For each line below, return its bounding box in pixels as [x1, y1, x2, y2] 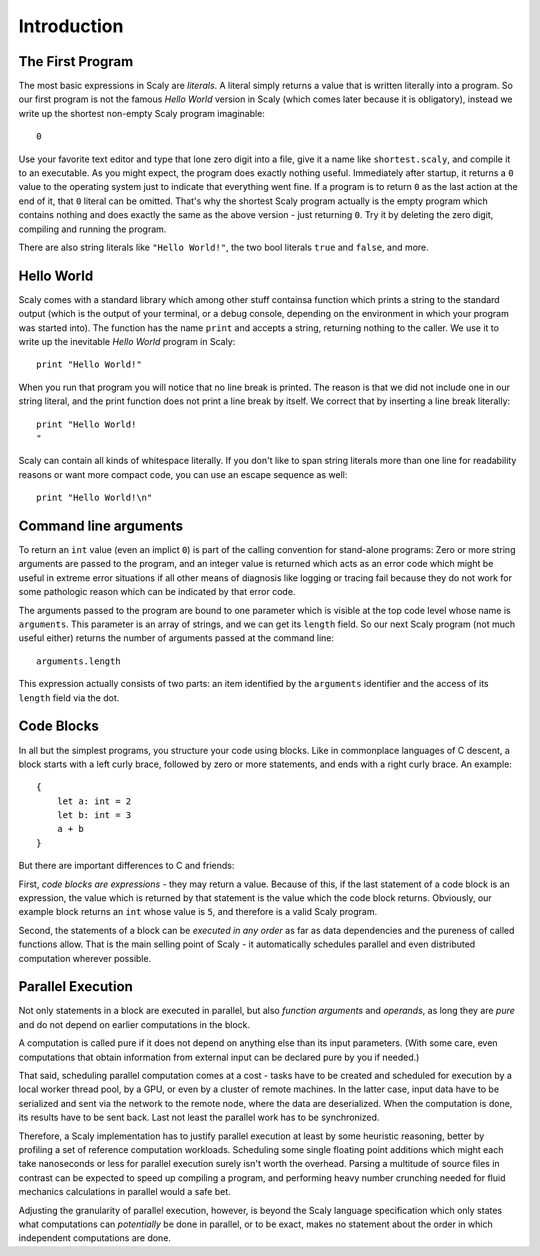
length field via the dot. [18, 691, 120, 704]
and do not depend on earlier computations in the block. [18, 1018, 250, 1030]
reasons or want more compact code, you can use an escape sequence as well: [18, 468, 348, 480]
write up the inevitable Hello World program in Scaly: [18, 336, 236, 348]
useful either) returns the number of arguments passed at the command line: [18, 632, 335, 644]
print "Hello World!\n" [36, 492, 153, 504]
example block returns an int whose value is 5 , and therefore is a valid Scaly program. [18, 906, 378, 918]
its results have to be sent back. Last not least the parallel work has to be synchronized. [18, 1111, 380, 1124]
